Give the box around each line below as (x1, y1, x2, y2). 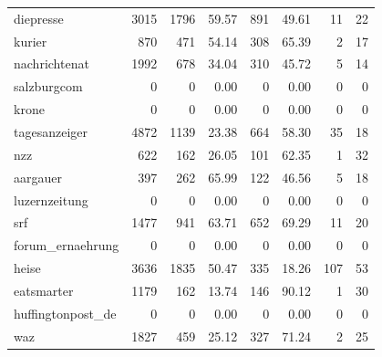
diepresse (14, 8, 64, 27)
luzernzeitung (14, 190, 88, 209)
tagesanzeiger (14, 121, 88, 141)
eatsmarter (14, 280, 74, 299)
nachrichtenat (14, 54, 89, 73)
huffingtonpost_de (14, 303, 117, 322)
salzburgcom (14, 77, 83, 96)
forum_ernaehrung (14, 236, 119, 255)
